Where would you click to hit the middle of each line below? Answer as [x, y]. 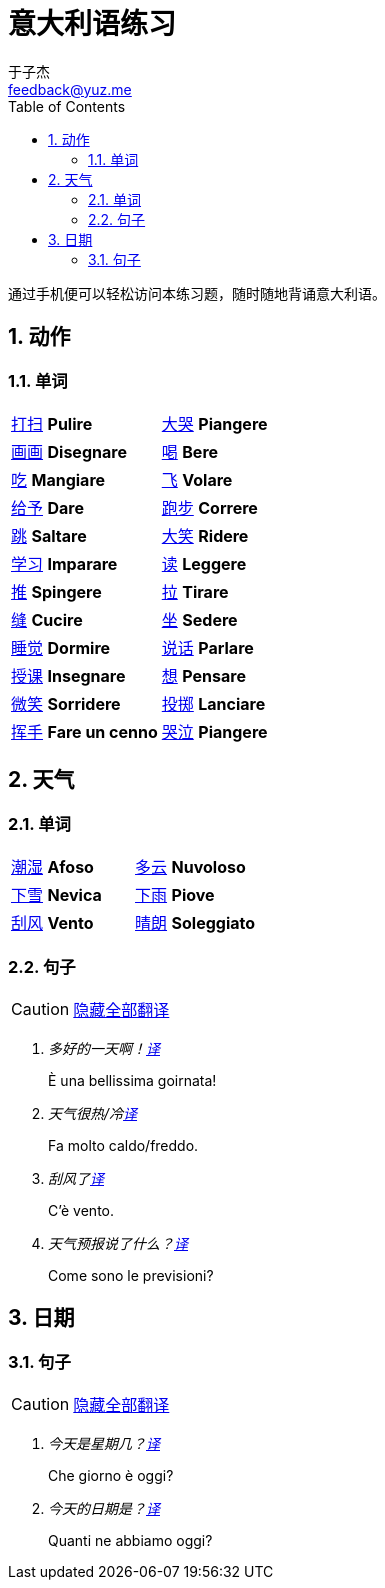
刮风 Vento [52, 923]
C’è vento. [81, 1210]
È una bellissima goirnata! [132, 1080]
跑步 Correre [209, 507]
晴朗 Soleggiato [195, 923]
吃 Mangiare [58, 479]
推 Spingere [56, 591]
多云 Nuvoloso [190, 867]
